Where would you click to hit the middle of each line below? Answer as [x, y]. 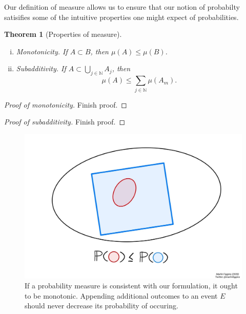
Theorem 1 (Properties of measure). [63, 34]
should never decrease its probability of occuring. [101, 306]
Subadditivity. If [41, 68]
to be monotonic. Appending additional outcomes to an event [121, 295]
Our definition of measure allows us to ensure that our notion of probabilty [122, 7]
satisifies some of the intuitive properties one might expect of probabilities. [121, 17]
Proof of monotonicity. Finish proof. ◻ [66, 104]
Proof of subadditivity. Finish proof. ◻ [65, 122]
